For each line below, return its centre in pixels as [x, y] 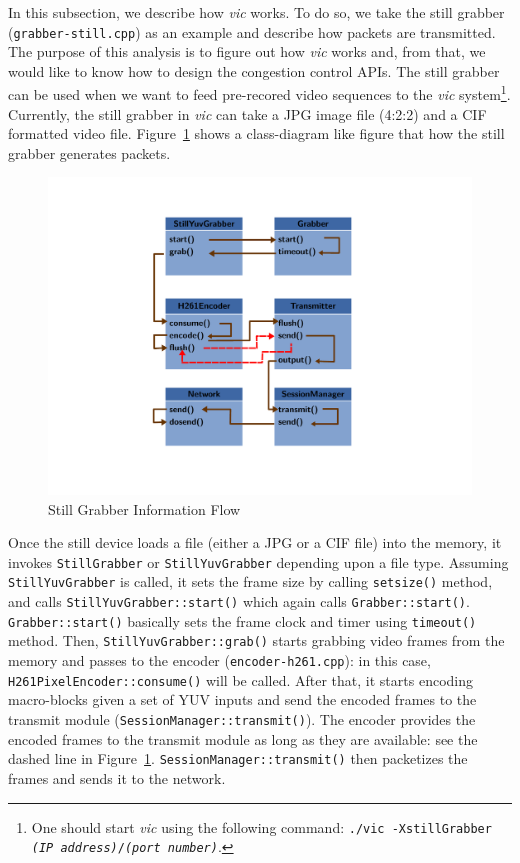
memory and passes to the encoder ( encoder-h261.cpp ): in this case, [219, 660]
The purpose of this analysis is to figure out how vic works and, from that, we [247, 51]
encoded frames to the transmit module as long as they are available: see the [243, 738]
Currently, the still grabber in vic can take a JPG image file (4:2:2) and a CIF [247, 113]
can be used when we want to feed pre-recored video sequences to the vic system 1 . [259, 93]
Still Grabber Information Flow [144, 508]
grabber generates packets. [89, 152]
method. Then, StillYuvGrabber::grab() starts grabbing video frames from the [256, 640]
